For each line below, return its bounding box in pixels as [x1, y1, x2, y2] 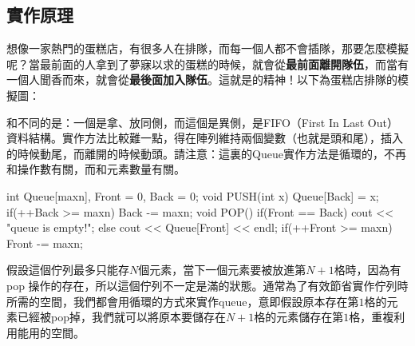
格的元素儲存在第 [254, 308, 344, 325]
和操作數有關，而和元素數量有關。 [6, 161, 185, 177]
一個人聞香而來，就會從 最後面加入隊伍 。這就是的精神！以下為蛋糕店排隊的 [6, 71, 397, 88]
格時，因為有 [334, 261, 401, 278]
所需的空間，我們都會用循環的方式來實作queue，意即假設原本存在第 [6, 292, 359, 309]
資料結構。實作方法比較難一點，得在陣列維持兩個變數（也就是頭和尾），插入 [6, 129, 403, 146]
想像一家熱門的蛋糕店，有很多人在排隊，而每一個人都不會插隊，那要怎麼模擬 [6, 40, 409, 57]
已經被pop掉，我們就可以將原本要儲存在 [17, 308, 226, 325]
